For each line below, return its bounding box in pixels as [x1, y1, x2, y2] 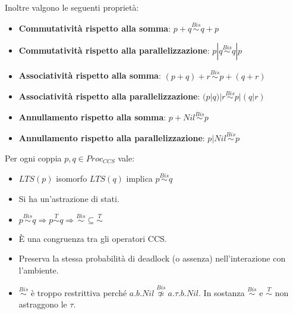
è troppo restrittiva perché [30, 286, 127, 299]
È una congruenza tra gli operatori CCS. [18, 232, 167, 244]
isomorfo [56, 172, 87, 185]
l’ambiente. [18, 264, 59, 276]
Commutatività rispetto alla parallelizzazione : [18, 44, 210, 57]
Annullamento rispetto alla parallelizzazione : [18, 132, 205, 144]
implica [126, 172, 153, 185]
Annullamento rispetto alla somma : [18, 111, 166, 123]
